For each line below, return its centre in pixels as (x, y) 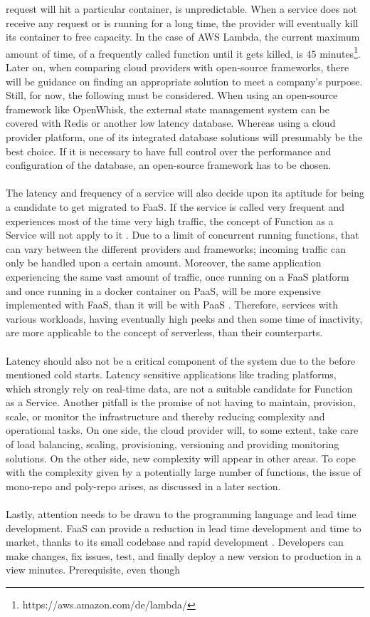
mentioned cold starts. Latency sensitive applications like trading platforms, (171, 374)
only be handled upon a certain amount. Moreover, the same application (164, 263)
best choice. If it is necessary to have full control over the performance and (169, 151)
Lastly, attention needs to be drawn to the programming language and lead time (181, 514)
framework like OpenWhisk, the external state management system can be (168, 109)
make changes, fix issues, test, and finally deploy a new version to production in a (184, 555)
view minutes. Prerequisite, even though (93, 570)
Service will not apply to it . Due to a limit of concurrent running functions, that (183, 235)
